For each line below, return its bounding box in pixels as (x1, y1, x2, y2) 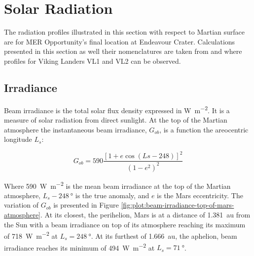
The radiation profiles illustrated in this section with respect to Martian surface (4, 27, 245, 37)
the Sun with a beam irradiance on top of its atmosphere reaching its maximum (4, 219, 246, 229)
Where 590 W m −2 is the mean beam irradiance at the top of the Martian (4, 179, 231, 191)
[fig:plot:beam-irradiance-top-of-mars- (121, 200, 234, 210)
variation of (4, 200, 39, 210)
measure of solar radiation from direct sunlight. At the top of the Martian (4, 114, 227, 125)
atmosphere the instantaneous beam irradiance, (4, 124, 147, 134)
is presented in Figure (53, 200, 119, 210)
